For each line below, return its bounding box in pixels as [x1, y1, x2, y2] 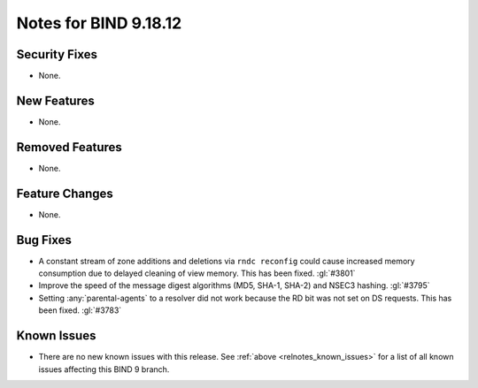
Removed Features [16, 140, 123, 155]
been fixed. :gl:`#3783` [38, 305, 122, 316]
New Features [16, 93, 95, 108]
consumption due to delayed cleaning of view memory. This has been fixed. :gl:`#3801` [38, 268, 356, 278]
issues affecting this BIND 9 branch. [38, 363, 170, 375]
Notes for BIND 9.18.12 [16, 13, 182, 33]
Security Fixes [16, 47, 97, 62]
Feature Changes [16, 186, 114, 201]
